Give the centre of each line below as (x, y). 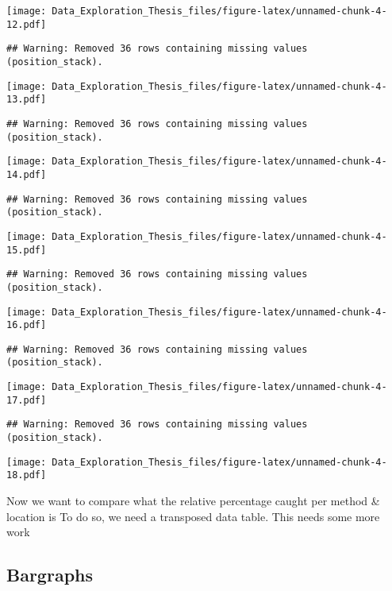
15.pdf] (27, 250)
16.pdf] (27, 325)
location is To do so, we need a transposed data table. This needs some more (193, 516)
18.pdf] (27, 475)
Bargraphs (50, 575)
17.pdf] (27, 400)
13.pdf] (27, 100)
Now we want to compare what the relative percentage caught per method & (193, 501)
